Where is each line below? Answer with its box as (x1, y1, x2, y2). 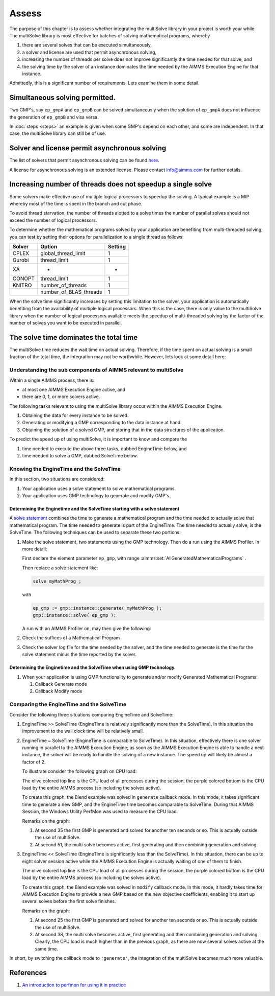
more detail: (22, 546, 47, 552)
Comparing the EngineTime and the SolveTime (9, 701, 127, 708)
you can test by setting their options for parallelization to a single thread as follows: (9, 234, 184, 240)
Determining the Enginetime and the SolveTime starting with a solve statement (9, 505, 180, 512)
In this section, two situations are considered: (9, 476, 105, 482)
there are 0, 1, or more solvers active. (22, 393, 100, 400)
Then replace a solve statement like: (22, 565, 98, 571)
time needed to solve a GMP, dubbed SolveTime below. (22, 453, 138, 459)
